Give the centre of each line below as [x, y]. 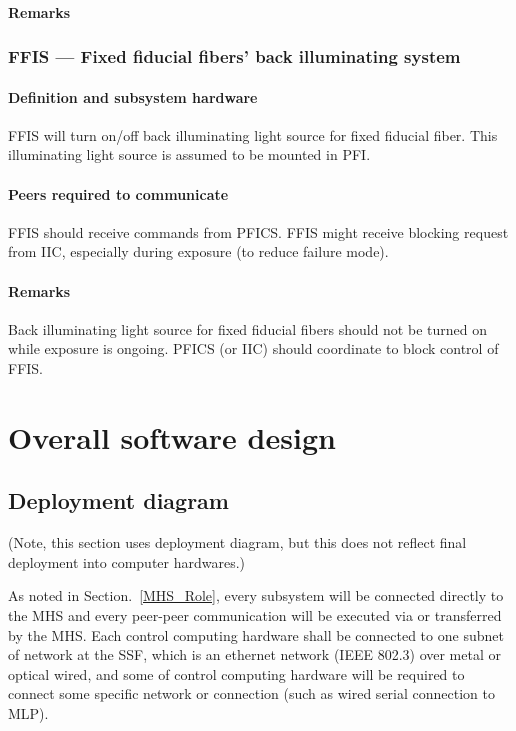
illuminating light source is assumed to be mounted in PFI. [189, 154]
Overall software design [172, 436]
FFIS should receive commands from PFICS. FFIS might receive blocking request [258, 231]
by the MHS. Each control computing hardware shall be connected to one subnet [256, 634]
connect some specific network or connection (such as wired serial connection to [251, 693]
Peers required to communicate [118, 193]
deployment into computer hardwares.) [127, 561]
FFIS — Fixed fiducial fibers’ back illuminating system [234, 56]
